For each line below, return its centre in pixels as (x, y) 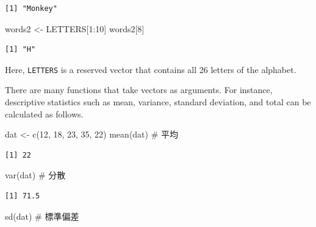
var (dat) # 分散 (35, 175)
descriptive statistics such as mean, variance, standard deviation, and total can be (158, 102)
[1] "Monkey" (31, 9)
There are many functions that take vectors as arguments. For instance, (139, 90)
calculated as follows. (44, 113)
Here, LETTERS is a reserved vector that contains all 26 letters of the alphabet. (151, 69)
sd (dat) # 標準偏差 (42, 216)
